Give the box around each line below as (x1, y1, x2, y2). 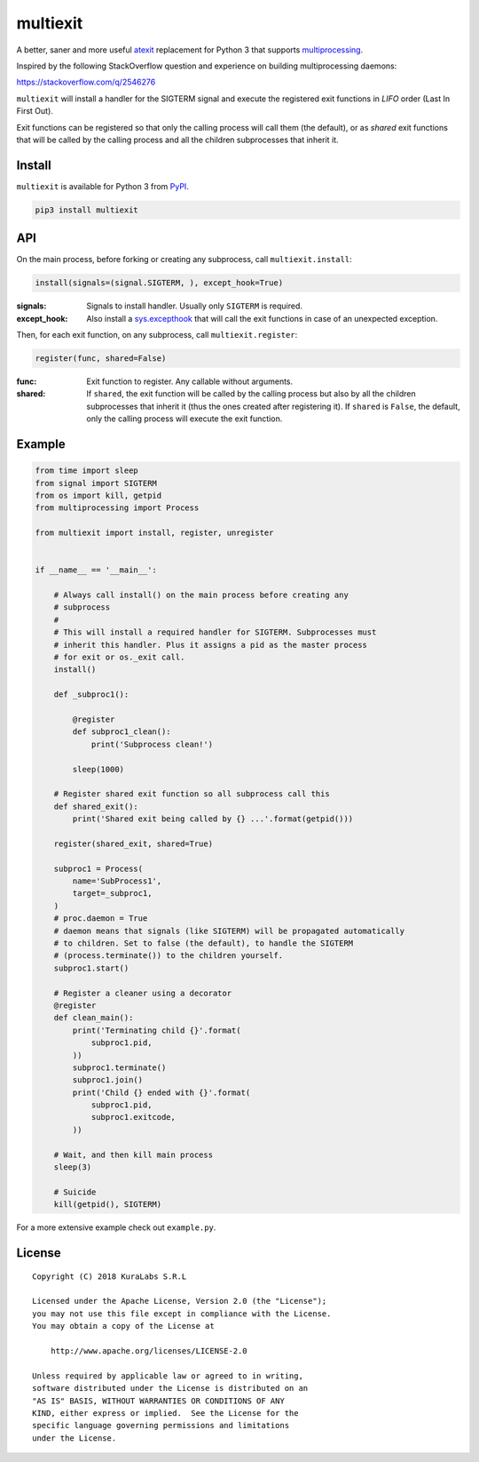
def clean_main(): (53, 1013, 134, 1023)
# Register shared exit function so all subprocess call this (53, 789, 330, 799)
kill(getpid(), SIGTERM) (53, 1200, 162, 1210)
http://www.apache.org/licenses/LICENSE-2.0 (50, 1346, 247, 1355)
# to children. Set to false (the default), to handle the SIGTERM (53, 939, 354, 948)
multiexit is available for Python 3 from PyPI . (16, 180, 190, 191)
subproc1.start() (53, 963, 130, 973)
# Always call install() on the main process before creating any (53, 590, 349, 600)
